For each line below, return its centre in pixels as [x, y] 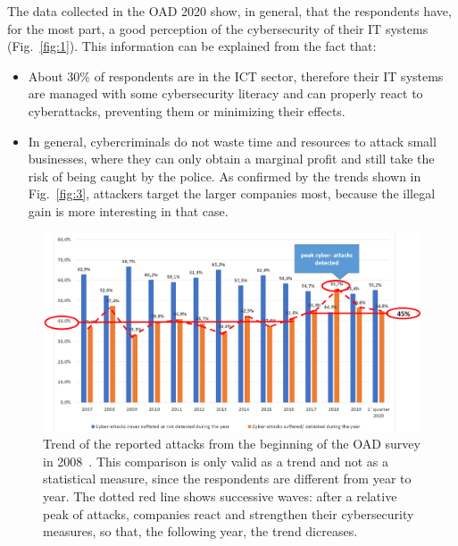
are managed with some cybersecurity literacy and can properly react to [225, 93]
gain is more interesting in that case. [128, 210]
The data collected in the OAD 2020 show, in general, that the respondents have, [229, 11]
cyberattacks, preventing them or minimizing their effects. [187, 110]
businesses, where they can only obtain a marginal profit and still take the [231, 159]
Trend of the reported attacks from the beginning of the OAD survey [232, 444]
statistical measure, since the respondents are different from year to [227, 479]
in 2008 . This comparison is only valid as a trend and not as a [216, 461]
